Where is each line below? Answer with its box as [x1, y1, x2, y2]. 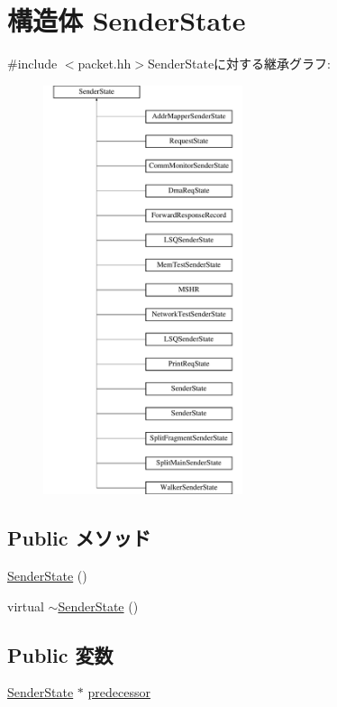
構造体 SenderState [7, 2, 246, 39]
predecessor [87, 683, 150, 702]
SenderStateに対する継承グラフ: [147, 54, 332, 73]
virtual [7, 596, 44, 615]
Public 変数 [7, 640, 114, 668]
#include [7, 54, 58, 73]
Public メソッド [7, 524, 151, 552]
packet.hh [77, 54, 132, 73]
